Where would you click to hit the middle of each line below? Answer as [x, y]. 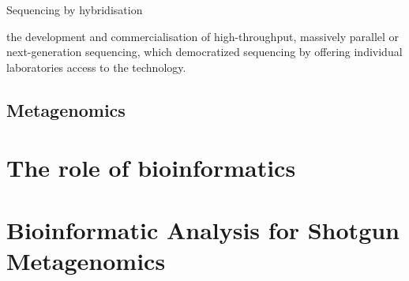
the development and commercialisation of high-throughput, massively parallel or [203, 36]
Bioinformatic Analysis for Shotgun [203, 229]
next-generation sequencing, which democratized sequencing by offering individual [204, 52]
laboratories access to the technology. [96, 67]
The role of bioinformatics [151, 168]
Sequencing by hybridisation [75, 9]
